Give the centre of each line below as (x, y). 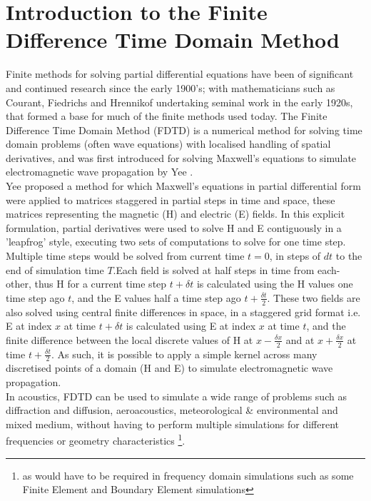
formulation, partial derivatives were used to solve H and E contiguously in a (174, 227)
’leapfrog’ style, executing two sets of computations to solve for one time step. (176, 242)
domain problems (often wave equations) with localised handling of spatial (168, 144)
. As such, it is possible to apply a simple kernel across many (184, 354)
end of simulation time (55, 269)
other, (19, 284)
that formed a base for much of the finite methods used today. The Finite (167, 116)
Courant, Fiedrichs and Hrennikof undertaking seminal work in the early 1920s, (179, 102)
